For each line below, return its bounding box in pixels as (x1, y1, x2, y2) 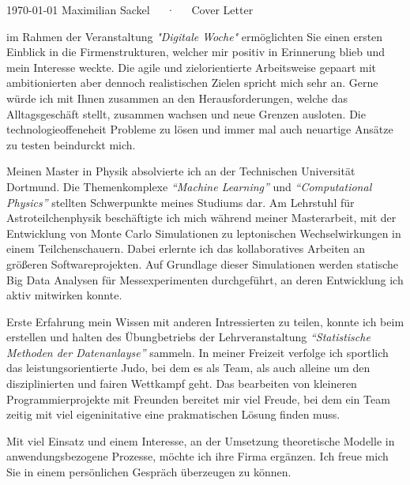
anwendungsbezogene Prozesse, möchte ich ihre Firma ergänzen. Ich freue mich (6, 448, 389, 464)
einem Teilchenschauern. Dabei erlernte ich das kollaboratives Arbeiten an (6, 240, 366, 257)
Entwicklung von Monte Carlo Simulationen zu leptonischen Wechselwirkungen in (6, 224, 401, 241)
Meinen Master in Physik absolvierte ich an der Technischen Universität (6, 163, 355, 179)
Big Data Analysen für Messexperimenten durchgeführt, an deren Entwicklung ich (6, 271, 404, 288)
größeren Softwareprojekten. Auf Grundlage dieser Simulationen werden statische (6, 255, 399, 272)
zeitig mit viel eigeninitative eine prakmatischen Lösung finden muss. (6, 406, 340, 423)
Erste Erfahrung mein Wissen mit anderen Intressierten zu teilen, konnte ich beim (6, 313, 404, 329)
